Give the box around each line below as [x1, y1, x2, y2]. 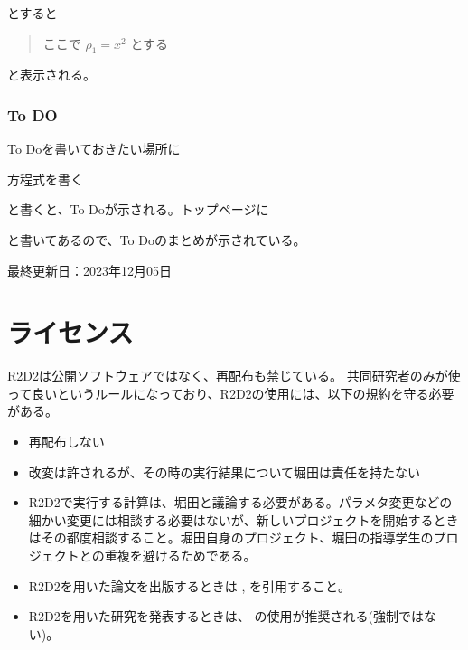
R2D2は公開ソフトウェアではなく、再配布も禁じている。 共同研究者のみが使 [7, 366, 461, 385]
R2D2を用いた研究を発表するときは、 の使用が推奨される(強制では [28, 607, 424, 626]
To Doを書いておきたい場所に [7, 139, 181, 158]
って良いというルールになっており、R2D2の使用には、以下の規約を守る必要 [7, 383, 454, 402]
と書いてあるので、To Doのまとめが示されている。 [7, 230, 306, 249]
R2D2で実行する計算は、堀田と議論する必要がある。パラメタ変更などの [28, 493, 453, 512]
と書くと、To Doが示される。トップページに [7, 200, 269, 219]
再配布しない [28, 432, 105, 451]
